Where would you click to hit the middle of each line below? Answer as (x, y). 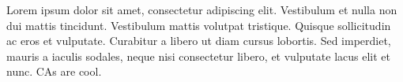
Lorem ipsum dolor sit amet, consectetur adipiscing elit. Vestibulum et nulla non (202, 9)
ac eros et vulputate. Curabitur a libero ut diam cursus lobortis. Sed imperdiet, (199, 41)
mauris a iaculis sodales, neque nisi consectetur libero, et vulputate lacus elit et (198, 56)
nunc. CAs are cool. (54, 71)
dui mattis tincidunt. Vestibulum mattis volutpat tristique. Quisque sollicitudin (199, 25)
